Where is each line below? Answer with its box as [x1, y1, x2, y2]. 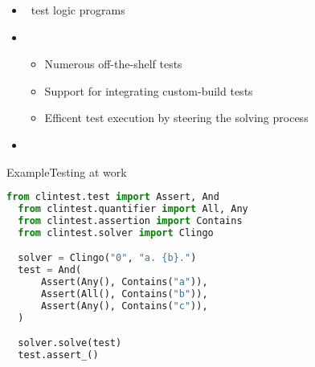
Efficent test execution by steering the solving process [44, 109, 309, 126]
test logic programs [31, 2, 125, 18]
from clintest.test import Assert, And [6, 191, 219, 203]
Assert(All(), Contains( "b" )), [40, 287, 208, 300]
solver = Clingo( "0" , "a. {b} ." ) [18, 252, 197, 264]
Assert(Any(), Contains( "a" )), [40, 276, 208, 288]
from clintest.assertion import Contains [18, 214, 243, 226]
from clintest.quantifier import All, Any [18, 203, 248, 215]
